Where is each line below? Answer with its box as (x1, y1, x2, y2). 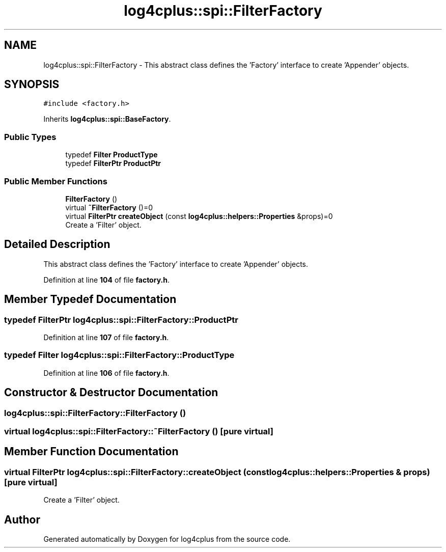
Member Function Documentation (4, 445, 179, 458)
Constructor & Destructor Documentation (4, 386, 218, 399)
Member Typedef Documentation (4, 293, 177, 306)
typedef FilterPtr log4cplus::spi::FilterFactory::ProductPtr (4, 314, 238, 325)
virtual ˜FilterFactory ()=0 (65, 203, 153, 212)
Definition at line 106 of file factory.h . (43, 368, 170, 377)
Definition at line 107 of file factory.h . (43, 333, 169, 342)
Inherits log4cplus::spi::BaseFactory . (43, 115, 171, 124)
